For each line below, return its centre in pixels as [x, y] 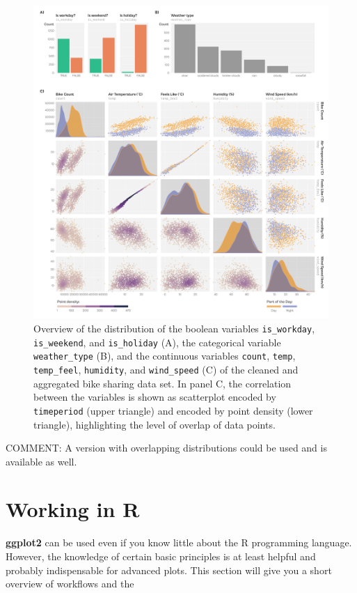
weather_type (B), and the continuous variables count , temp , [165, 356]
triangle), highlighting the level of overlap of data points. [154, 424]
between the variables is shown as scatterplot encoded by [155, 397]
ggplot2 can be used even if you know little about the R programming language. [179, 542]
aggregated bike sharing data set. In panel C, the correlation [162, 383]
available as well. [41, 461]
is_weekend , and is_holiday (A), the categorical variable [157, 342]
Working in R [73, 509]
